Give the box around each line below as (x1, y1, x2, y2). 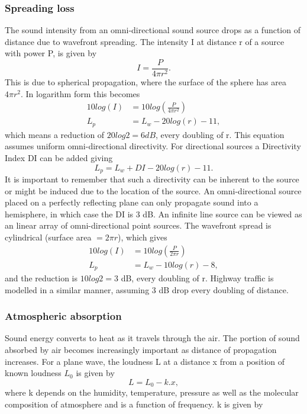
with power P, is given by (5, 47, 97, 59)
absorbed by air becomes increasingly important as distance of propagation (5, 344, 277, 356)
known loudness (5, 367, 62, 379)
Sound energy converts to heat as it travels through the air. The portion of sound (5, 332, 300, 344)
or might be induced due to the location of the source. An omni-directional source (5, 184, 302, 197)
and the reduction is (5, 272, 78, 284)
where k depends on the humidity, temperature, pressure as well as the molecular (5, 386, 299, 399)
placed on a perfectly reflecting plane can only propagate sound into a (5, 196, 258, 208)
